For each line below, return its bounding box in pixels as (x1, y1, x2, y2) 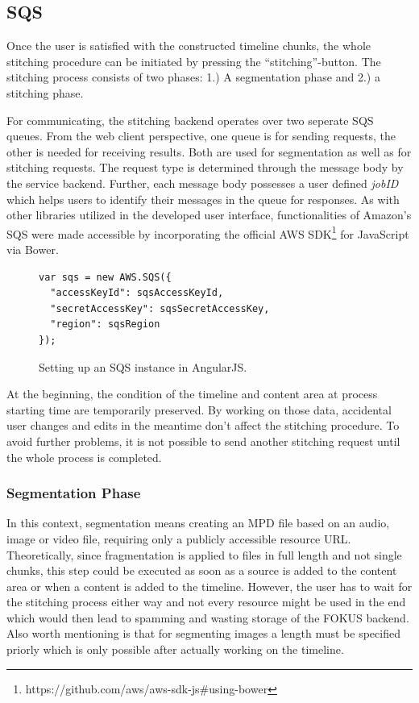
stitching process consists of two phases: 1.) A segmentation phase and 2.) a (6, 69, 380, 85)
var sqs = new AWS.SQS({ (39, 271, 172, 283)
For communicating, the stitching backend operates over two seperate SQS (6, 111, 374, 128)
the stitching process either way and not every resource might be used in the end (6, 593, 406, 610)
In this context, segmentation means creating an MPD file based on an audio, (6, 514, 390, 531)
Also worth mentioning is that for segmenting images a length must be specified (6, 625, 400, 642)
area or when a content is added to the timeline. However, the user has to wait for (6, 577, 413, 594)
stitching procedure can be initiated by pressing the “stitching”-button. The (6, 52, 381, 69)
